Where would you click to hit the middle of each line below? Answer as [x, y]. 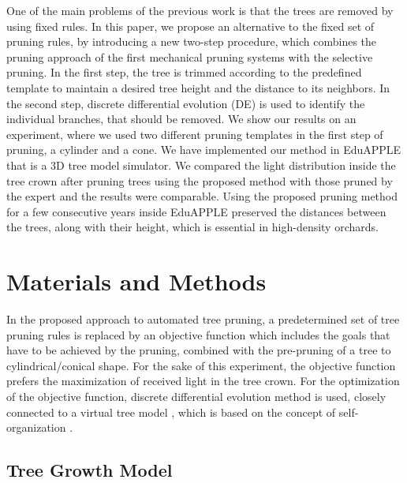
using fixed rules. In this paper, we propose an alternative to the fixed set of [190, 26]
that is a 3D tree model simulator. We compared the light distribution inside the [201, 165]
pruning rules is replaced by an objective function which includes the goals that [198, 334]
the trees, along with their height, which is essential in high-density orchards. [192, 227]
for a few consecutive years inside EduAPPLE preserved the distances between [196, 211]
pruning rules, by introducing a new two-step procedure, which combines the [192, 41]
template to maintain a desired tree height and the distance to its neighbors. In [198, 87]
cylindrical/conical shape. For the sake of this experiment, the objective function [201, 365]
